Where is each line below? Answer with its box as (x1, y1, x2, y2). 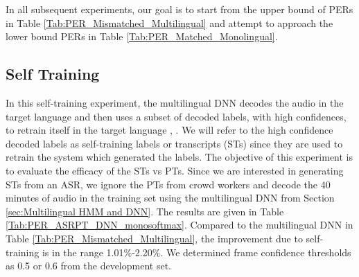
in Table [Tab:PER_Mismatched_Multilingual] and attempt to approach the (6, 15, 333, 30)
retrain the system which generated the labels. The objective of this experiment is (6, 150, 353, 164)
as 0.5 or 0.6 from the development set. (6, 258, 171, 273)
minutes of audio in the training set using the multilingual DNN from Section (6, 190, 335, 205)
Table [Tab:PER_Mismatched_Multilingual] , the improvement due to (6, 231, 303, 245)
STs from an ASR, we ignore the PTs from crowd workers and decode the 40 (6, 177, 331, 191)
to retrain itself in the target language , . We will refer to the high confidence (6, 123, 333, 137)
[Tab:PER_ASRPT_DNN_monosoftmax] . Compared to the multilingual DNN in (6, 217, 353, 232)
